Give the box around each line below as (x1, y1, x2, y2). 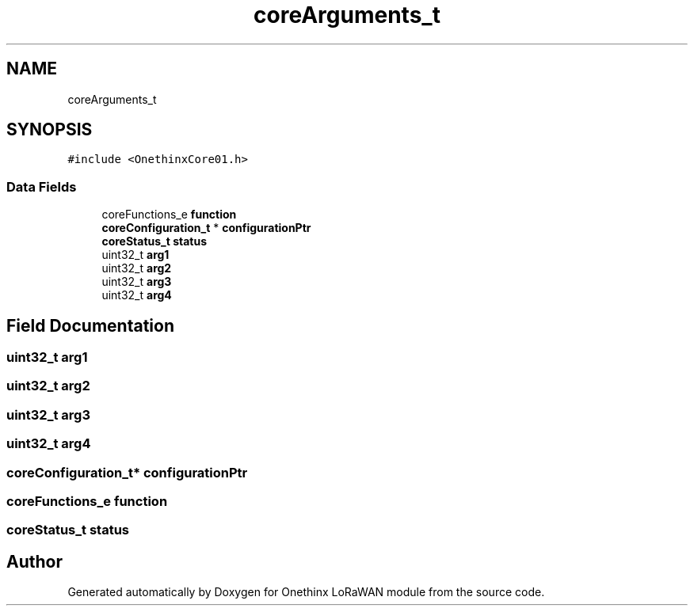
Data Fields (6, 178, 77, 195)
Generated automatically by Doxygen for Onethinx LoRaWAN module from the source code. (67, 585, 545, 599)
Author (6, 551, 63, 572)
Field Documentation (6, 315, 174, 336)
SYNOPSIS (6, 120, 93, 140)
